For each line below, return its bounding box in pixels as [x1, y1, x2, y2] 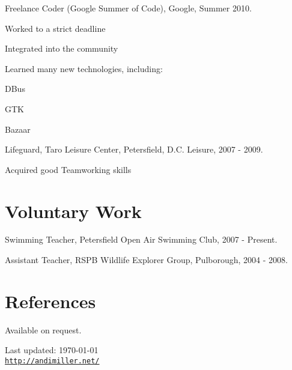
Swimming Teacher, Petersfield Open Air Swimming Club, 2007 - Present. [5, 233, 278, 246]
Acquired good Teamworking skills [5, 163, 132, 175]
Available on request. [5, 323, 82, 336]
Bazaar [5, 123, 31, 135]
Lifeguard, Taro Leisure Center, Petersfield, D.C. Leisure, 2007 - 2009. [5, 143, 263, 156]
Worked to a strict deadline [5, 22, 106, 34]
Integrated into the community [5, 42, 118, 55]
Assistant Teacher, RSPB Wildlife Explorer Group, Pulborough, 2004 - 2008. [5, 253, 288, 266]
